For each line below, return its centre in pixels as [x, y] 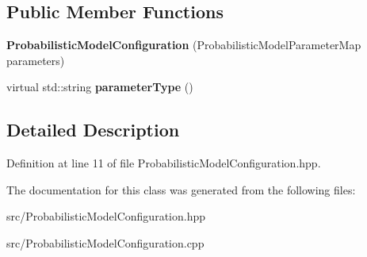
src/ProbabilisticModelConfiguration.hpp [106, 216]
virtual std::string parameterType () [100, 87]
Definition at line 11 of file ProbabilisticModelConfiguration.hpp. [164, 163]
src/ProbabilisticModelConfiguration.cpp [105, 242]
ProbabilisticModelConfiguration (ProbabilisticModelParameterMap [184, 45]
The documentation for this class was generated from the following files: [181, 189]
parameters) [36, 60]
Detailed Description [93, 130]
